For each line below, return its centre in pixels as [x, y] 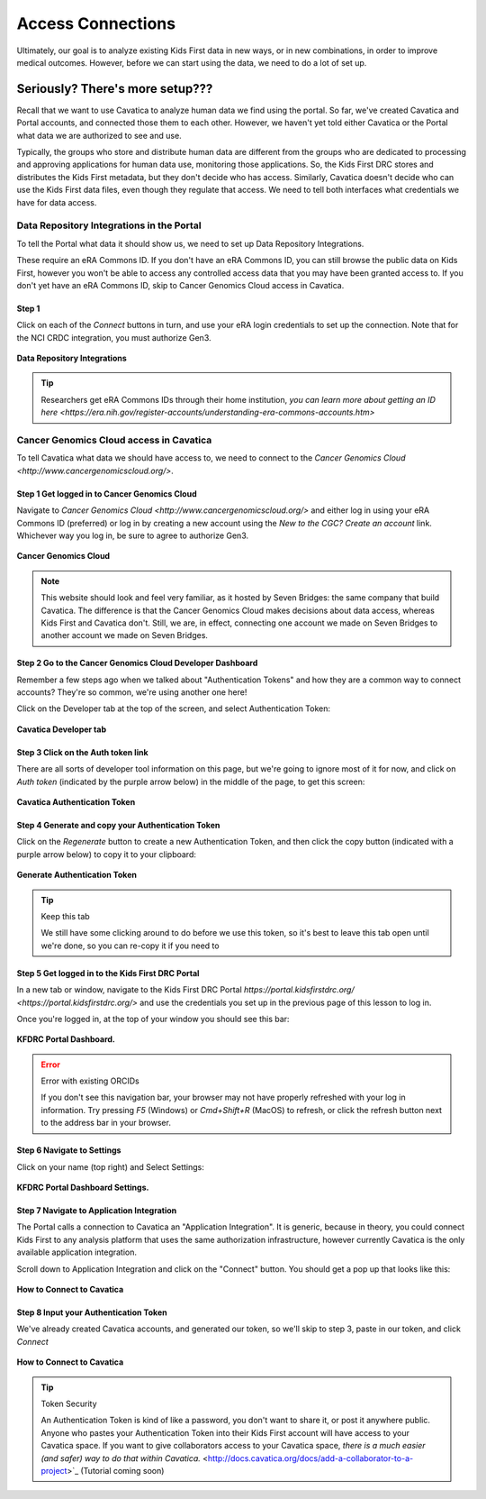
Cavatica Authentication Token [76, 802]
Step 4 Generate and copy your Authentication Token [118, 826]
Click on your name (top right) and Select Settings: [110, 1166]
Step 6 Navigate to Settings [69, 1150]
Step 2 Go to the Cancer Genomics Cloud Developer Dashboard [137, 663]
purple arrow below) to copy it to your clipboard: [107, 854]
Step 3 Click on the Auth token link [82, 752]
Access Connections [96, 23]
